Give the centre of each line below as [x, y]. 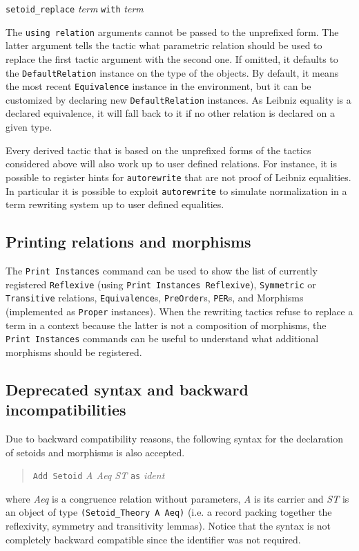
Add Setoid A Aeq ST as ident [99, 475]
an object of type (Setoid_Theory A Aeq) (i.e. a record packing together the [169, 512]
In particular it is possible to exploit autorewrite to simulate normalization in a [176, 190]
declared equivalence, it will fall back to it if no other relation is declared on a [171, 113]
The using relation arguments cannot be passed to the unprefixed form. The [172, 31]
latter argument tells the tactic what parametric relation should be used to [164, 45]
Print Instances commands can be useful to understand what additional [162, 338]
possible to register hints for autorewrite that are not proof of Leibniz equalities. [178, 177]
